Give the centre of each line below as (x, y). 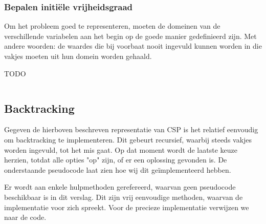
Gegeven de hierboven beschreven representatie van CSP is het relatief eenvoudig (131, 129)
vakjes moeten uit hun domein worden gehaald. (78, 56)
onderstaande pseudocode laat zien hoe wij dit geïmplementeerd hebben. (118, 169)
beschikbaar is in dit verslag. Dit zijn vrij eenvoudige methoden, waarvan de (124, 197)
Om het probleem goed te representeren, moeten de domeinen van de (112, 26)
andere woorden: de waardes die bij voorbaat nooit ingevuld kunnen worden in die (133, 46)
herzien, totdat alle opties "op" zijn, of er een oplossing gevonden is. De (116, 160)
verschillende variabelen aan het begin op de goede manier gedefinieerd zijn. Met (130, 36)
